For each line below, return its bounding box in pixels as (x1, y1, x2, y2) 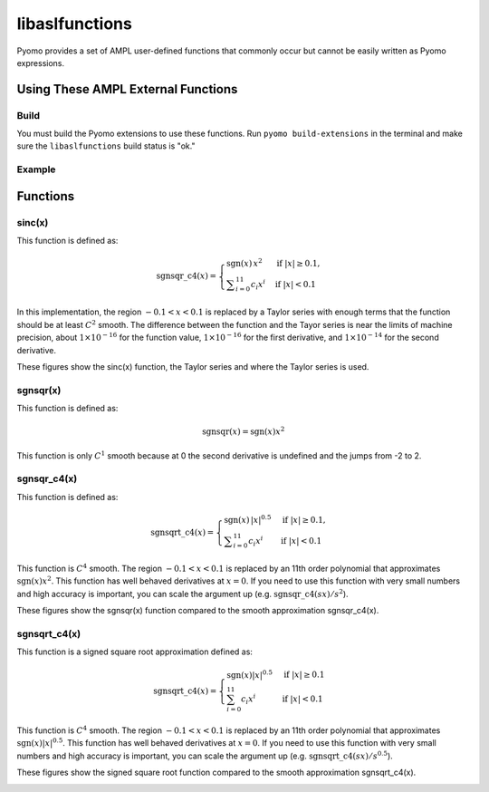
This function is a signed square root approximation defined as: (16, 646, 254, 657)
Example (16, 163, 56, 176)
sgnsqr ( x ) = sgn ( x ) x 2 (202, 425, 285, 437)
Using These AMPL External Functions (16, 82, 238, 97)
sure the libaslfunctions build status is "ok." (16, 140, 196, 151)
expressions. (16, 57, 65, 68)
